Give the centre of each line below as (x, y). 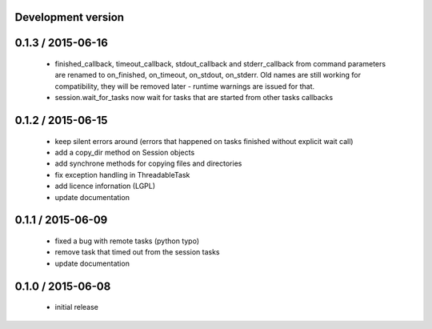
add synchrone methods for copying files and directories (148, 163)
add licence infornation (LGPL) (105, 186)
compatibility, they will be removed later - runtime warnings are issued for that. (185, 86)
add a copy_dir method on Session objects (125, 152)
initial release (77, 307)
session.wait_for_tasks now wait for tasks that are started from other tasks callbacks (194, 98)
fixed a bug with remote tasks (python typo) (127, 241)
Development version (69, 17)
